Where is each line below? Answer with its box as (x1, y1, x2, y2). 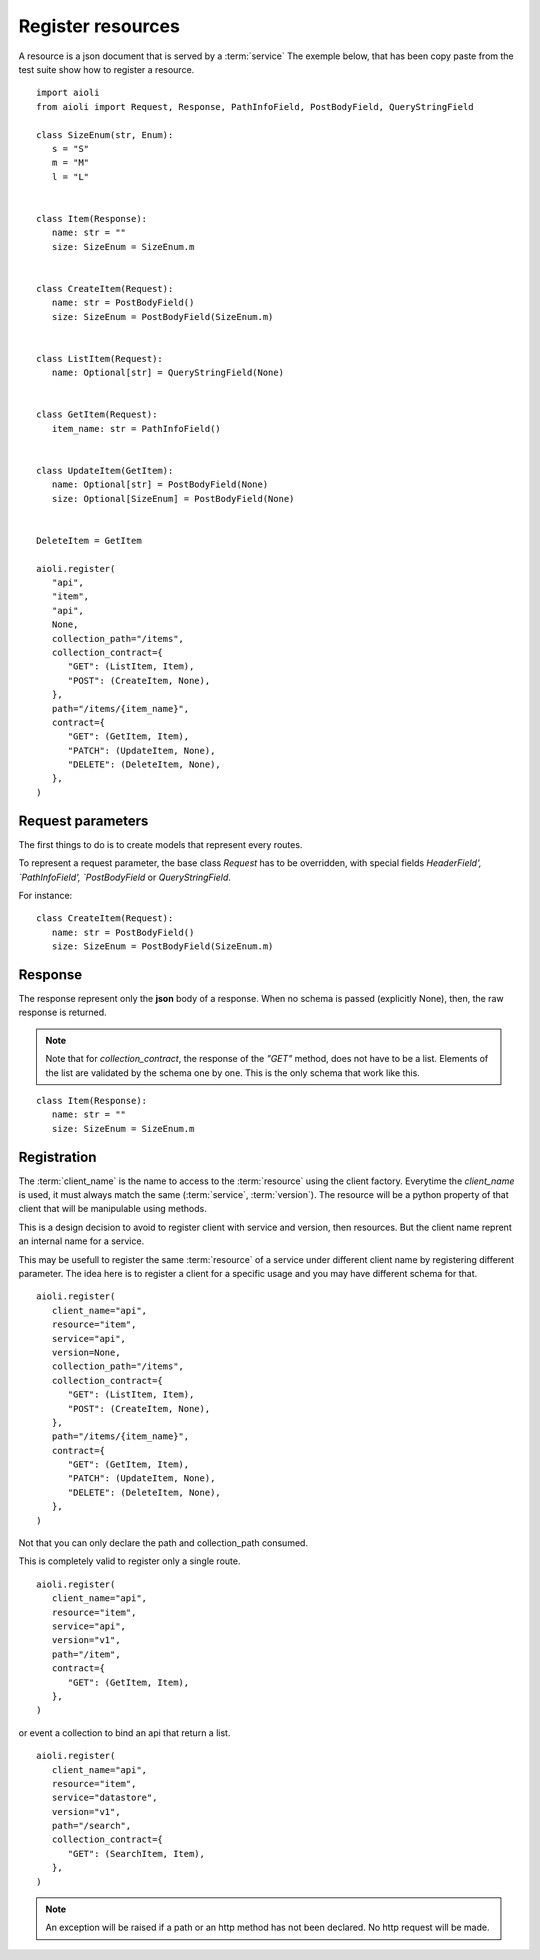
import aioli (36, 87, 100, 99)
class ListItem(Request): (36, 353, 164, 364)
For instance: (18, 889, 73, 901)
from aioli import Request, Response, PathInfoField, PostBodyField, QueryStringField (36, 101, 474, 112)
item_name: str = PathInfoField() (51, 423, 222, 434)
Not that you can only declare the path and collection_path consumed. (18, 1537, 309, 1549)
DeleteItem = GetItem (36, 535, 142, 546)
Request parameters (18, 812, 149, 829)
